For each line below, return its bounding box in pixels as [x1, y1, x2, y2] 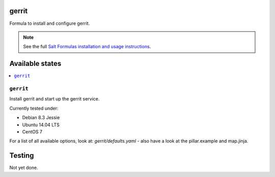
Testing [9, 151, 34, 160]
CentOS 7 [22, 128, 43, 134]
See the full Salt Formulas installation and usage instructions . [23, 44, 151, 50]
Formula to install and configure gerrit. [9, 20, 90, 26]
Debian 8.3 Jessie [22, 115, 60, 121]
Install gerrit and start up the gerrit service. [9, 96, 100, 102]
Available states [9, 59, 62, 68]
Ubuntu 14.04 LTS [22, 122, 60, 128]
